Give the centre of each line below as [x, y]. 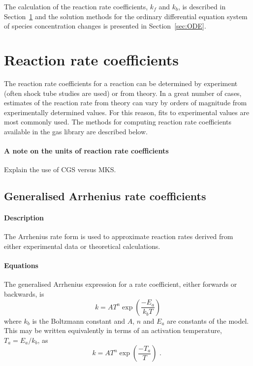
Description [24, 218]
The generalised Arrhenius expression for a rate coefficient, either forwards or [121, 284]
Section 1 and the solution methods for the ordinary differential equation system [126, 16]
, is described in [202, 6]
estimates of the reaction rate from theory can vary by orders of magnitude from [126, 103]
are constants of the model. [208, 320]
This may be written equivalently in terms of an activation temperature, [113, 330]
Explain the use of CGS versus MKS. [60, 169]
